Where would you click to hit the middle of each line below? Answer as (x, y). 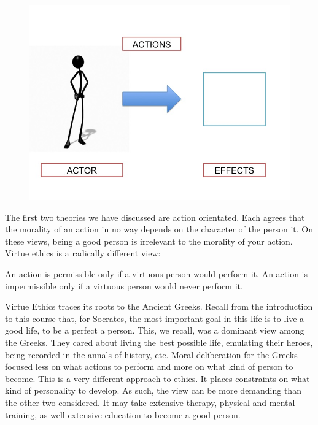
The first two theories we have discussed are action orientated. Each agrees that (155, 217)
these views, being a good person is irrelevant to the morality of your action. (149, 241)
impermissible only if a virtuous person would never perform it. (124, 285)
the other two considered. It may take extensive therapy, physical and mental (150, 402)
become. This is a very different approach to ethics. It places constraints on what (157, 378)
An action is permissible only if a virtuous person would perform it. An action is (157, 273)
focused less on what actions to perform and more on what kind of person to (149, 366)
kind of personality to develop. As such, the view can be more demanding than (153, 390)
